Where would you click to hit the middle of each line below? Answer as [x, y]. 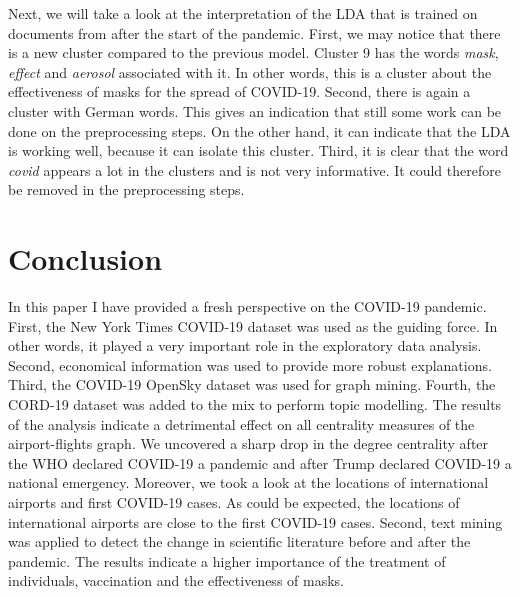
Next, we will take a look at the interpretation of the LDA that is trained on [243, 13]
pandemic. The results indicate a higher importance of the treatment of [227, 560]
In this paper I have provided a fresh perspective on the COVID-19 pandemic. [247, 306]
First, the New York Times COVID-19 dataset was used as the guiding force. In [253, 325]
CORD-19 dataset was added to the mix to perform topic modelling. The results [255, 404]
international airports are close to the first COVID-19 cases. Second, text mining [255, 521]
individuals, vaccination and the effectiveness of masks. [176, 580]
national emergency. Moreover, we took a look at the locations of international [248, 482]
